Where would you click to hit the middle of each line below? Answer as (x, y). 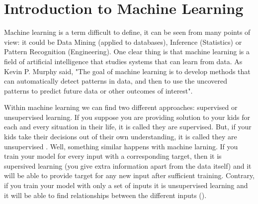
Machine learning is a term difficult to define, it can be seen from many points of (127, 32)
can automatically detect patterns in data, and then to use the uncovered (116, 81)
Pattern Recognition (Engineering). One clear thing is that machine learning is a (127, 51)
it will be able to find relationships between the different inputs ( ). (105, 195)
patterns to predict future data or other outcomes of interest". (98, 90)
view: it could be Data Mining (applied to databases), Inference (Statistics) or (123, 42)
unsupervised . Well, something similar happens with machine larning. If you (121, 146)
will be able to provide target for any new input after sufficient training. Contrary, (129, 175)
